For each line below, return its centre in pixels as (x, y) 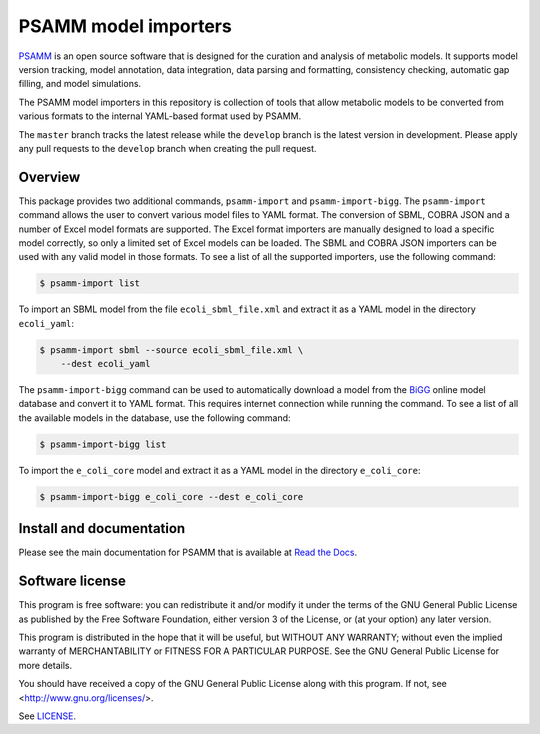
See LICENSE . (47, 716)
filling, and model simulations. (80, 84)
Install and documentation (102, 528)
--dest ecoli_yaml (105, 364)
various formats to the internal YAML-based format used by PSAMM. (160, 116)
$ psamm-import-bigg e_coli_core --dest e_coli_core (171, 496)
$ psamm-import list (89, 283)
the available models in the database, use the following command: (154, 417)
